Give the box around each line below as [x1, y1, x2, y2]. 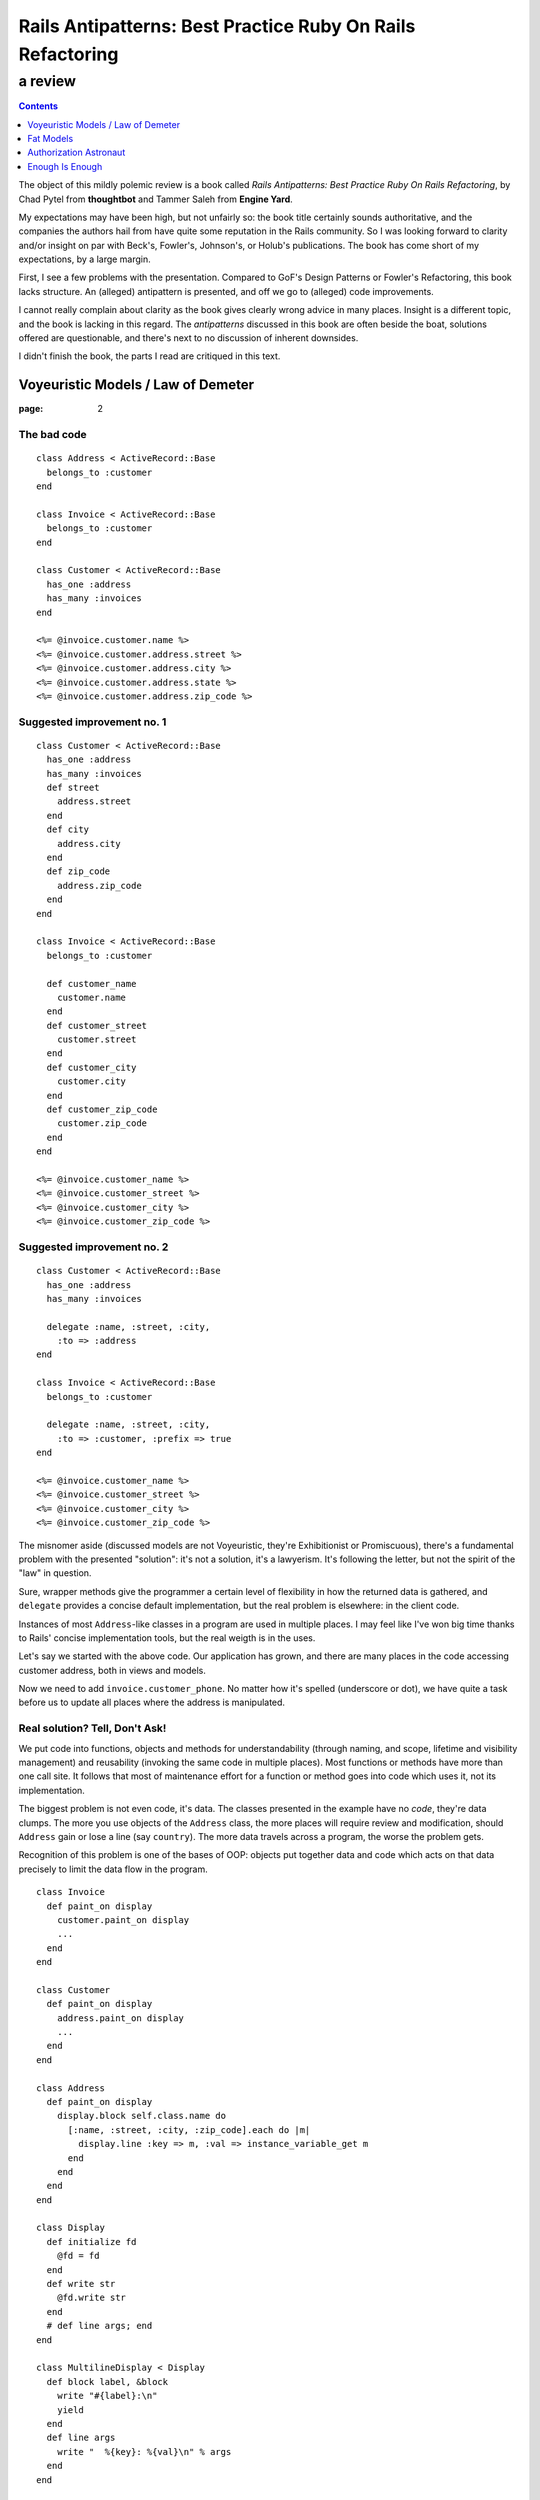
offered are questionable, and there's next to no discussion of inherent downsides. [18, 332, 359, 344]
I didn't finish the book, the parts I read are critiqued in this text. [18, 350, 281, 362]
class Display [36, 2222, 105, 2234]
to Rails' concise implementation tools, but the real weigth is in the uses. [18, 1631, 316, 1644]
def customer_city [46, 1061, 137, 1073]
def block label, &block [46, 2376, 169, 2387]
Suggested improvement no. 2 [18, 1240, 169, 1254]
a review [18, 72, 77, 90]
